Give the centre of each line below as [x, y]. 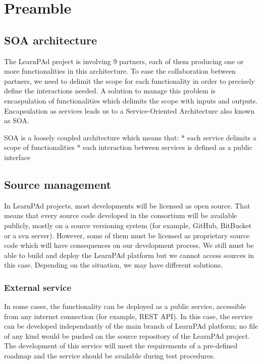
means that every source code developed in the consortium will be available [121, 215]
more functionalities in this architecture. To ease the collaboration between [120, 71]
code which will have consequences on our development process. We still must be [129, 245]
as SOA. [17, 120]
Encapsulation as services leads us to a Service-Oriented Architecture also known [129, 110]
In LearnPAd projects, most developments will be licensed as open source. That [127, 205]
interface [17, 157]
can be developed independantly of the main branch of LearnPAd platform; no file [131, 326]
